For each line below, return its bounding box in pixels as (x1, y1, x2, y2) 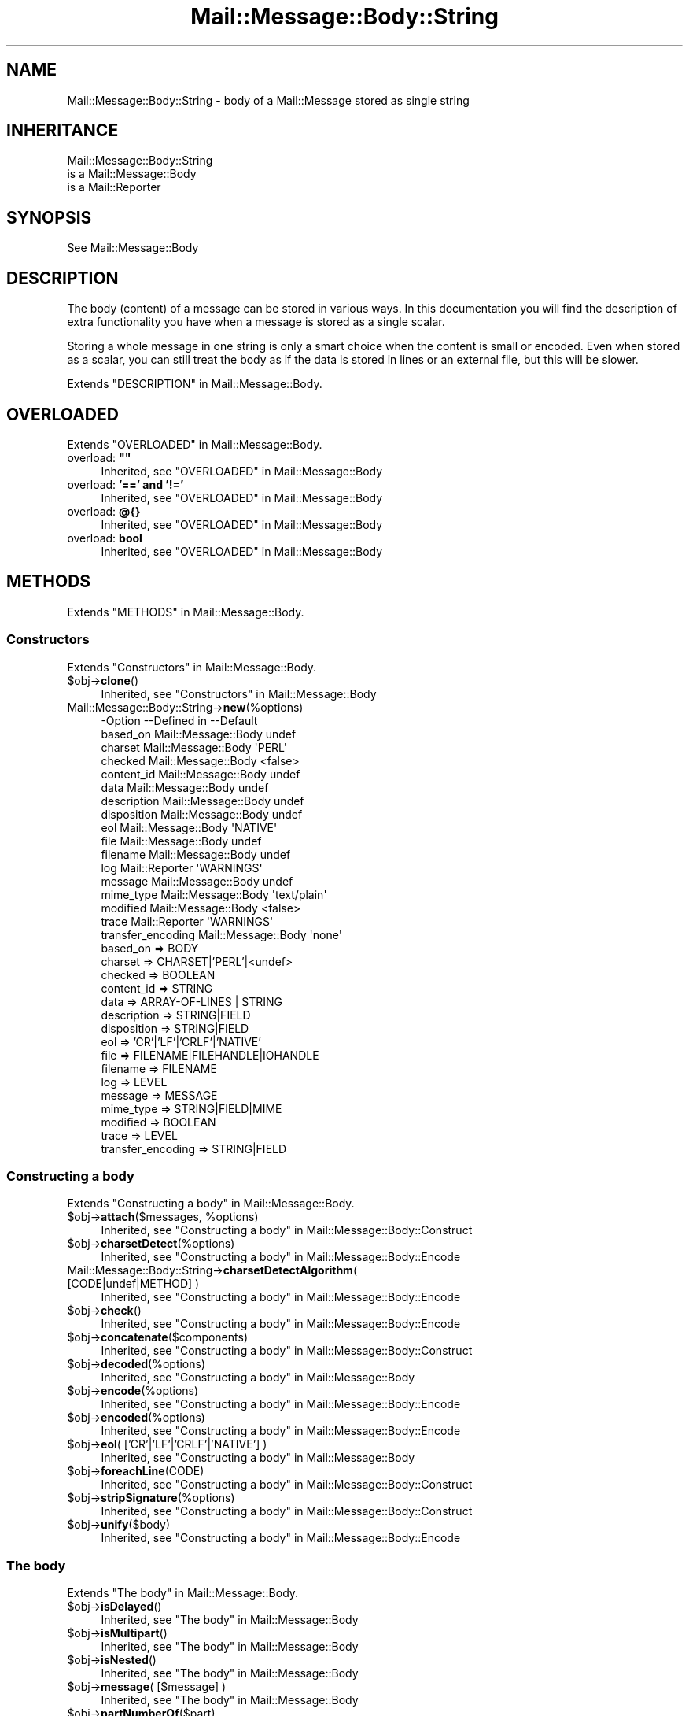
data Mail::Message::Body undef (101, 780, 269, 794)
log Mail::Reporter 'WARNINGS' (101, 860, 263, 875)
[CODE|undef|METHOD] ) (67, 1277, 200, 1291)
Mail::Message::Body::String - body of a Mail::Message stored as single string (67, 93, 470, 107)
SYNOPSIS (6, 207, 92, 227)
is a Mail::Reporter (67, 180, 161, 194)
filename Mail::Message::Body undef (101, 847, 291, 861)
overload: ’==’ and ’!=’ (67, 477, 184, 491)
